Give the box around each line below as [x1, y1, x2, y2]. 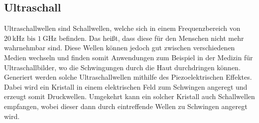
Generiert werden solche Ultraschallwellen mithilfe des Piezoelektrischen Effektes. [4, 72, 252, 82]
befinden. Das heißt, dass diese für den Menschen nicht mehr [59, 32, 244, 43]
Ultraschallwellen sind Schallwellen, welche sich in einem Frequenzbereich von [4, 23, 241, 33]
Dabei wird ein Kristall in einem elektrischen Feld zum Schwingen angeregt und [4, 81, 248, 92]
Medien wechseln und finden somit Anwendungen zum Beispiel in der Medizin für [4, 52, 253, 62]
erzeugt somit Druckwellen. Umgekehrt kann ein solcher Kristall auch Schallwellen [4, 91, 255, 102]
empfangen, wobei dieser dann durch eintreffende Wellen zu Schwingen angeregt [4, 101, 248, 111]
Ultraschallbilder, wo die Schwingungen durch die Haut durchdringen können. [4, 62, 241, 72]
